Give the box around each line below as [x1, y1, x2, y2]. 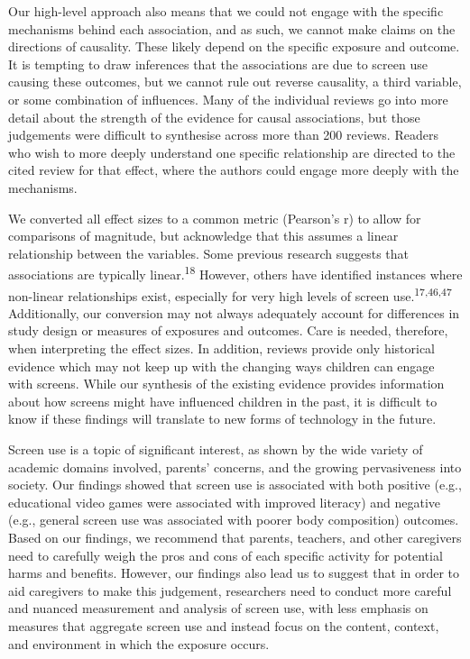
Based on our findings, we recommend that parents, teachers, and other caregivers [8, 527, 462, 546]
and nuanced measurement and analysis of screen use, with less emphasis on [8, 599, 429, 618]
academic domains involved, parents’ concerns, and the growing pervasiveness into [8, 457, 462, 476]
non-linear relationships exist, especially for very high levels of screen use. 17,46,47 [8, 283, 452, 305]
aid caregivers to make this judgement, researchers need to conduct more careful [8, 581, 452, 600]
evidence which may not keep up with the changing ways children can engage [8, 356, 435, 375]
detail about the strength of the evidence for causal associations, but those [8, 107, 420, 126]
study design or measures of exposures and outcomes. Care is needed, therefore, [8, 321, 448, 340]
